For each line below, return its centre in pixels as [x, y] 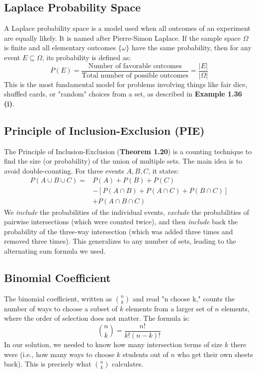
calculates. [128, 364]
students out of [145, 354]
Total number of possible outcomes [135, 75]
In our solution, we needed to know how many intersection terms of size [113, 344]
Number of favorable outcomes [135, 66]
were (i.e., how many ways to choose [59, 354]
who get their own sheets [215, 354]
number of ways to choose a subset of [61, 308]
